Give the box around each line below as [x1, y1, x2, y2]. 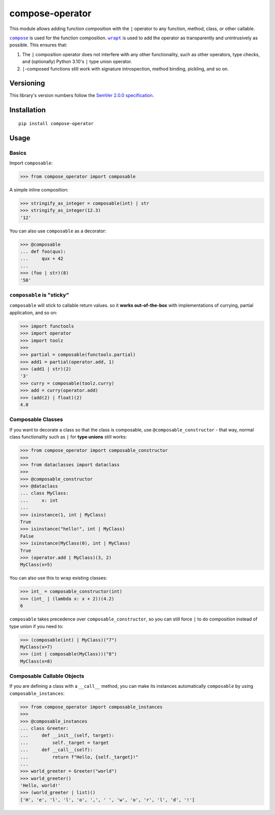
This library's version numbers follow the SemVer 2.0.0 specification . [9, 92, 154, 99]
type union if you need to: [9, 623, 64, 629]
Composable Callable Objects [9, 673, 85, 680]
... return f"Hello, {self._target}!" [20, 754, 139, 760]
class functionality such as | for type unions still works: [9, 434, 127, 440]
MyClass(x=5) [20, 562, 53, 568]
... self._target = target [20, 739, 109, 746]
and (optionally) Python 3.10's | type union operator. [22, 59, 132, 65]
